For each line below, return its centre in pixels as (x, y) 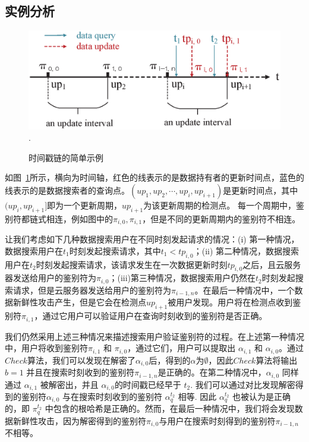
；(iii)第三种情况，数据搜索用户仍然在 (182, 278)
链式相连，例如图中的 (71, 218)
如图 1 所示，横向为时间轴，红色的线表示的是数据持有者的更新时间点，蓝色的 (154, 177)
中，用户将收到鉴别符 (46, 348)
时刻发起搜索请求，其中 (115, 250)
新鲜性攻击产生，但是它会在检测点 (79, 302)
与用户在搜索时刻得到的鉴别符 (217, 420)
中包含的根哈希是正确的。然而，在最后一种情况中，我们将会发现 (170, 408)
